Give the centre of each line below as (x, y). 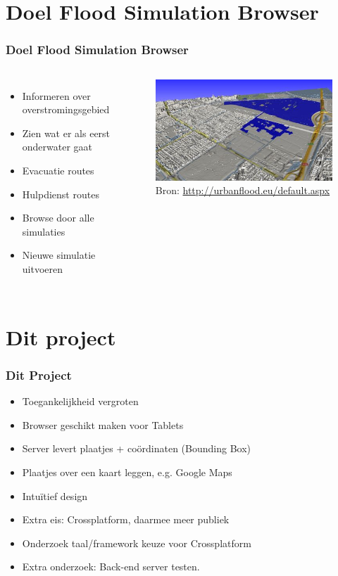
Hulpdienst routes (61, 194)
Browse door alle (58, 218)
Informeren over (56, 95)
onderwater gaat (57, 147)
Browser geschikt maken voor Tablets (103, 424)
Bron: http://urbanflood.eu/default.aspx (243, 190)
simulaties (44, 231)
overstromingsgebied (66, 109)
